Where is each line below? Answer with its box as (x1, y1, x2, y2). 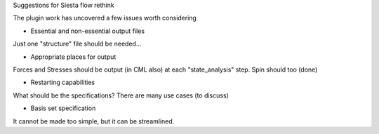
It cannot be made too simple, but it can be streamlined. (13, 116, 175, 126)
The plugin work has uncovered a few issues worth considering (13, 14, 197, 22)
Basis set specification (30, 104, 96, 112)
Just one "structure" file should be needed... (13, 39, 142, 48)
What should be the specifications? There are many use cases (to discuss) (13, 91, 230, 100)
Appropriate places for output (30, 53, 117, 61)
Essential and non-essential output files (30, 27, 145, 35)
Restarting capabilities (30, 78, 95, 87)
